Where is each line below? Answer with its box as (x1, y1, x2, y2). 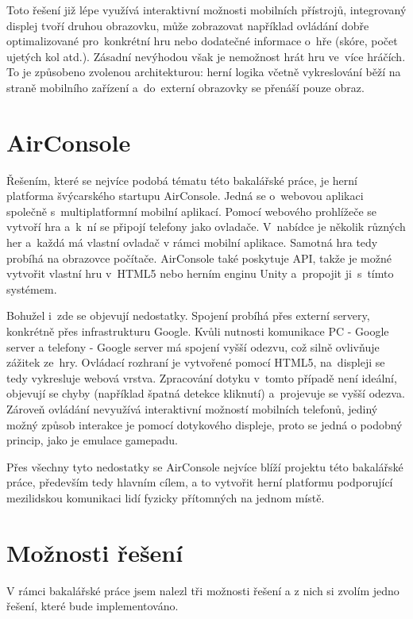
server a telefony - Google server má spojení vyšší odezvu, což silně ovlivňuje (6, 338, 380, 355)
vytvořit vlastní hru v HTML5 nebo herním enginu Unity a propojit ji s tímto (6, 265, 394, 282)
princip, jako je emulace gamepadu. (6, 432, 178, 448)
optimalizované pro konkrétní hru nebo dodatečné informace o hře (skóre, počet (6, 33, 398, 49)
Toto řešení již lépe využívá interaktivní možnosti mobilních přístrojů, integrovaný (6, 2, 407, 17)
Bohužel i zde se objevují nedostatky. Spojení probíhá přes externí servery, (6, 307, 370, 324)
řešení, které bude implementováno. (6, 598, 179, 614)
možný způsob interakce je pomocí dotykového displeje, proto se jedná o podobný (6, 416, 403, 433)
